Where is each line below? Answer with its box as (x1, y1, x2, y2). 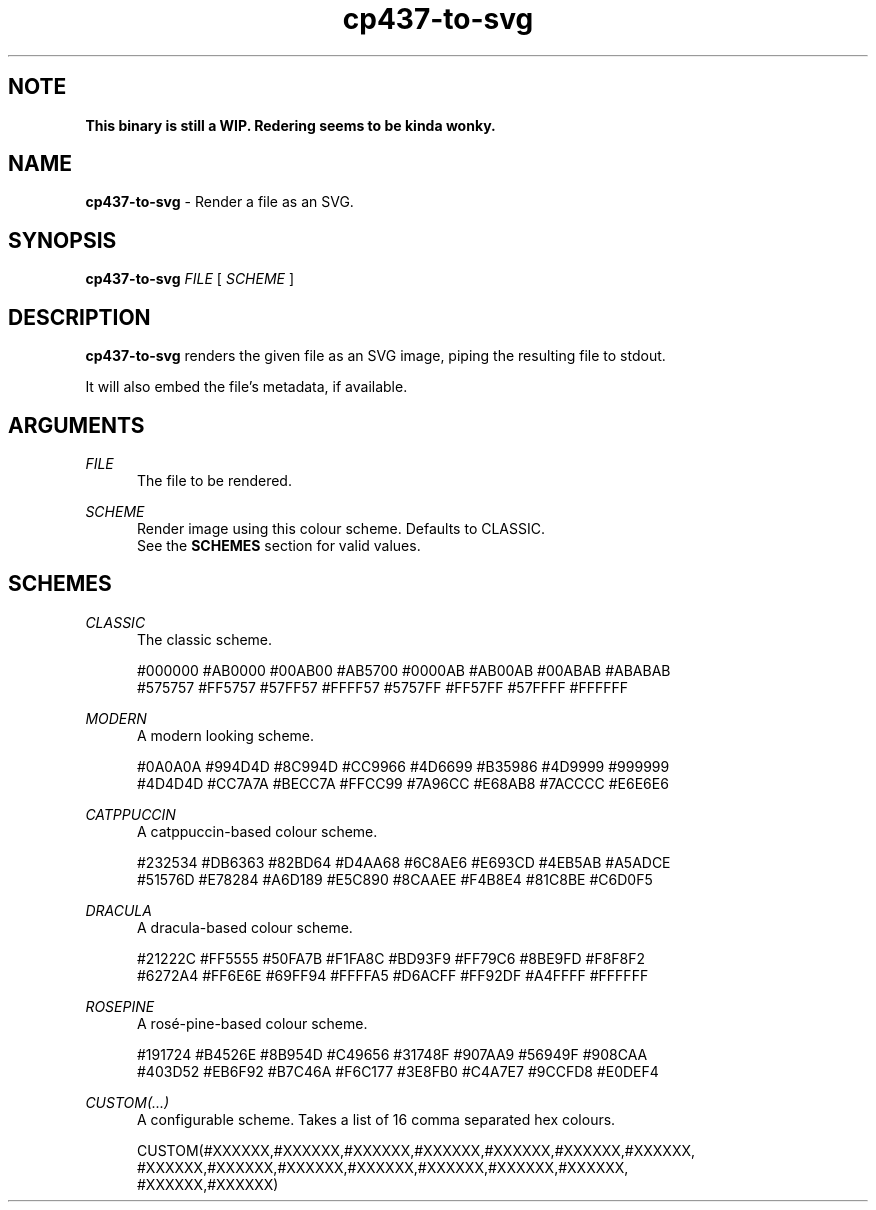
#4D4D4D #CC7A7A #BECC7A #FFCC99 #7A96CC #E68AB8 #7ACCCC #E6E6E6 (137, 774, 669, 792)
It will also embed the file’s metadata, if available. (85, 378, 408, 396)
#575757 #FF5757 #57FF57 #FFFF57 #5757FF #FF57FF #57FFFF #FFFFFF (137, 678, 629, 696)
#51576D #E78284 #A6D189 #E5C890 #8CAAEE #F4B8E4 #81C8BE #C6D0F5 (137, 870, 653, 888)
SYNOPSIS (8, 227, 117, 253)
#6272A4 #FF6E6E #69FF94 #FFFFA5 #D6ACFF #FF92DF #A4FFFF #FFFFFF (137, 966, 649, 984)
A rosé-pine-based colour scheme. (137, 1014, 368, 1032)
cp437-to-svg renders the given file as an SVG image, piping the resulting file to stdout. (85, 347, 666, 365)
